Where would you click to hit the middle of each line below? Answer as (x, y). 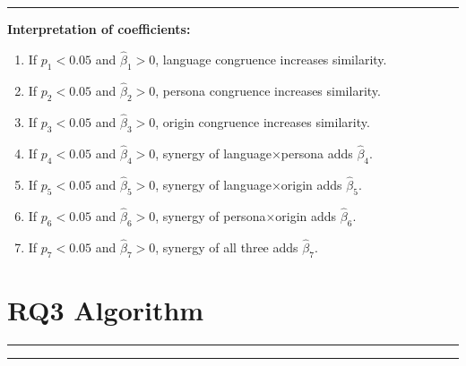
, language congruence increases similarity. (271, 59)
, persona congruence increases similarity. (268, 90)
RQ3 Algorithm (106, 309)
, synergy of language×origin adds (249, 184)
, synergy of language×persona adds (254, 153)
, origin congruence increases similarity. (263, 121)
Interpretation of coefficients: (99, 29)
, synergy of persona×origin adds (246, 215)
